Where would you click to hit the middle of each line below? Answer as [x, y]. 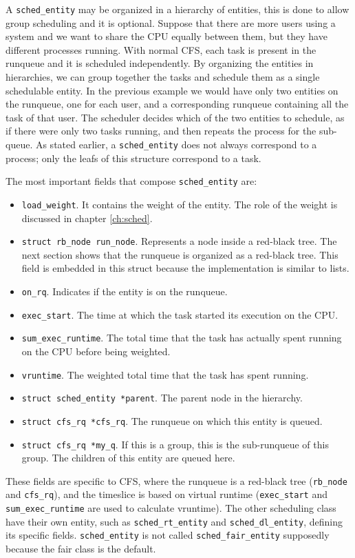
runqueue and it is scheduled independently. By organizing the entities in [160, 63]
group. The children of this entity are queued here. [128, 458]
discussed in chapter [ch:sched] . [87, 218]
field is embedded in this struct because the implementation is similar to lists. [185, 268]
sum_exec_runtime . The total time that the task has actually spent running [182, 338]
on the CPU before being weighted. [96, 351]
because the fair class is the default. [81, 549]
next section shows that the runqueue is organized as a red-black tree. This [180, 254]
